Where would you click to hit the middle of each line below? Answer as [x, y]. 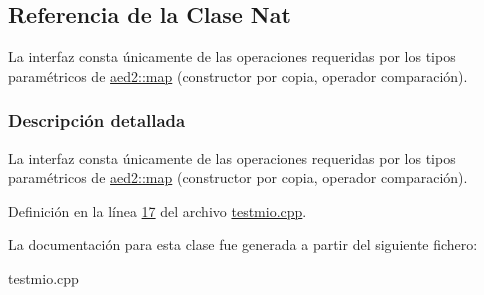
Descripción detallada [97, 120]
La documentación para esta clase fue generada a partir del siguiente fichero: [243, 244]
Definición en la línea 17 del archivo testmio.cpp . [157, 210]
